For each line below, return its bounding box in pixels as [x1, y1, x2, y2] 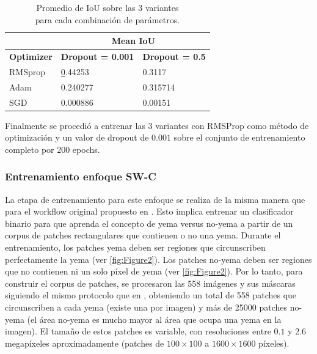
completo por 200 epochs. [5, 142, 100, 155]
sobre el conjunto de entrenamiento [173, 131, 305, 144]
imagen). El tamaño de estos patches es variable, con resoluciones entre [5, 325, 271, 337]
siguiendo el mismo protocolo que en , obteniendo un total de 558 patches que [5, 289, 297, 301]
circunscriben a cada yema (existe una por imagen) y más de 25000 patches [5, 301, 287, 313]
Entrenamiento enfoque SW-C [5, 169, 156, 184]
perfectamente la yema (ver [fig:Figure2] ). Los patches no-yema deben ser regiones [5, 253, 312, 265]
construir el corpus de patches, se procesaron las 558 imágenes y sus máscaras [5, 276, 296, 289]
